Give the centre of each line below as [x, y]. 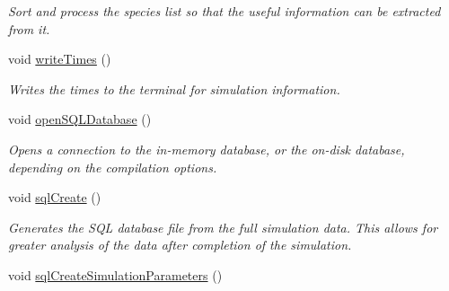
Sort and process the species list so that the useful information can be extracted [224, 11]
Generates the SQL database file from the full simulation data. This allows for [223, 227]
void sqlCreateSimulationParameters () [115, 274]
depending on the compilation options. [113, 167]
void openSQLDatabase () [80, 119]
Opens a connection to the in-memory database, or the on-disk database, [207, 149]
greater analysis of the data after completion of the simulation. [180, 245]
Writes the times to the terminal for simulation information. [174, 88]
